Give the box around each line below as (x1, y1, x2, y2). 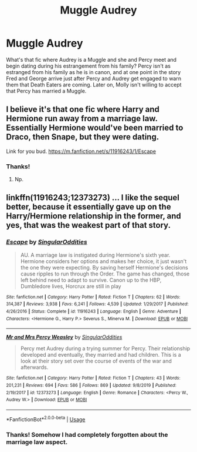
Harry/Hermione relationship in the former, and (6, 211, 182, 221)
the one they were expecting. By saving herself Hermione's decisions (20, 264, 189, 271)
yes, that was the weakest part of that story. (6, 220, 171, 230)
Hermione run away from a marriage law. (6, 114, 158, 124)
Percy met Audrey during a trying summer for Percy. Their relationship (20, 345, 191, 352)
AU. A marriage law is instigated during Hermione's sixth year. (20, 251, 171, 258)
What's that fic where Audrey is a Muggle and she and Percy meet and (6, 56, 177, 63)
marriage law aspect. (6, 438, 68, 446)
